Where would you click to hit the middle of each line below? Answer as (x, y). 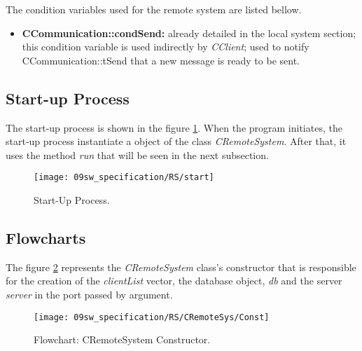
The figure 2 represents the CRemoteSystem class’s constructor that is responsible (181, 267)
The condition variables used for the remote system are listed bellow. (154, 9)
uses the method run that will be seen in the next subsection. (137, 154)
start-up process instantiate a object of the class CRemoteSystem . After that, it (176, 141)
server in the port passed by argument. (89, 294)
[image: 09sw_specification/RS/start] (124, 178)
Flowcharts (46, 238)
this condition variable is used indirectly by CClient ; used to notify (166, 47)
